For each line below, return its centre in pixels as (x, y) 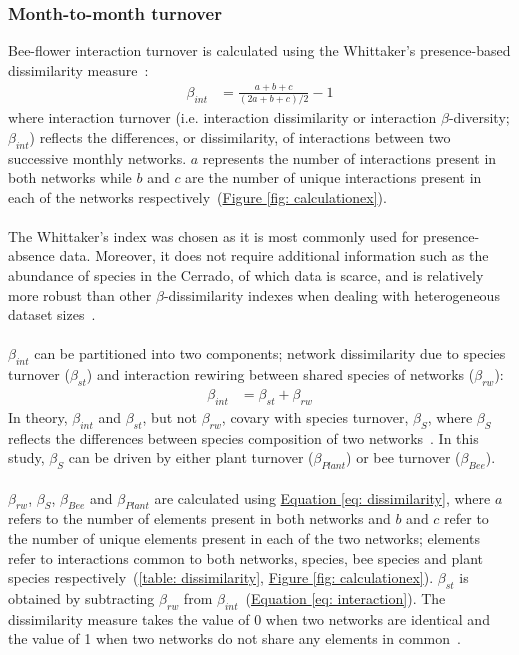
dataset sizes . (52, 314)
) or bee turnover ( (403, 457)
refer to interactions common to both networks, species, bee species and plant (246, 557)
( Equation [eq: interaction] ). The (345, 598)
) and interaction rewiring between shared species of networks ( (280, 374)
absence (31, 255)
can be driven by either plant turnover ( (191, 457)
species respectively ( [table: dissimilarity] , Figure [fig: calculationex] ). (221, 577)
